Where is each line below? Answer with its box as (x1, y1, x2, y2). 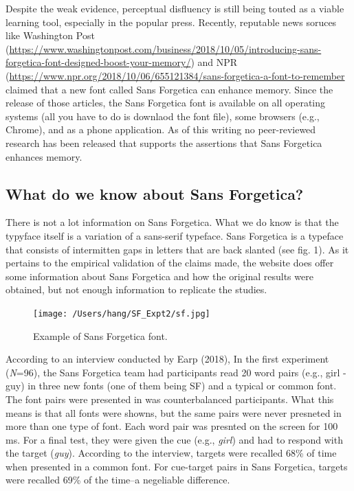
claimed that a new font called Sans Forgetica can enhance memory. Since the (5, 82, 333, 96)
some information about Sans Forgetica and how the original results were (5, 269, 313, 283)
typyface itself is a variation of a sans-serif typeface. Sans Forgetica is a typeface (5, 228, 344, 242)
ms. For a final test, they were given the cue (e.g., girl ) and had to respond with (5, 432, 343, 446)
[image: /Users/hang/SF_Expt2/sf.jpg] (33, 308, 210, 319)
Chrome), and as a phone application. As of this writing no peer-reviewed (5, 122, 316, 137)
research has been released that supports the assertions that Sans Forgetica (5, 135, 322, 150)
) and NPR (190, 55, 238, 69)
